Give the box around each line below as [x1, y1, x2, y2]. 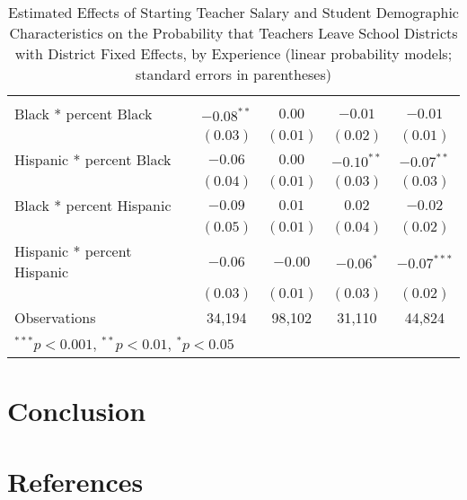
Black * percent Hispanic [14, 195, 172, 215]
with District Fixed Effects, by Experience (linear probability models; [14, 43, 453, 64]
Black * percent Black [14, 103, 153, 124]
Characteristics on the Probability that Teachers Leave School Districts [9, 22, 458, 43]
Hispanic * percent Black [14, 149, 172, 170]
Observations [14, 307, 96, 328]
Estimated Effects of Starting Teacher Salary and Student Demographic [8, 2, 459, 22]
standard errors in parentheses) [136, 64, 331, 84]
